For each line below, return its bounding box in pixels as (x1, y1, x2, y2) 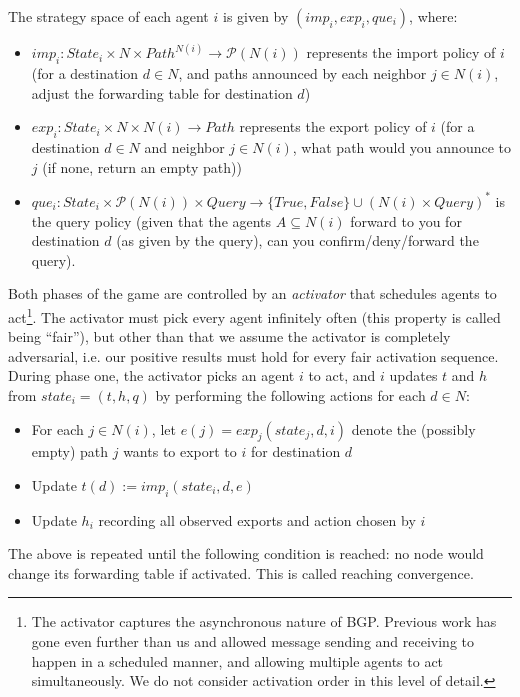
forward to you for (350, 210, 462, 231)
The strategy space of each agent (8, 6, 209, 26)
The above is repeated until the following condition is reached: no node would (8, 543, 484, 564)
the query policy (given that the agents (31, 210, 272, 231)
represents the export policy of (239, 116, 427, 137)
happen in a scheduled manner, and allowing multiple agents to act (31, 650, 444, 671)
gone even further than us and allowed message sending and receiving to (31, 631, 474, 652)
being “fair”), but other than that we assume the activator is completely (8, 326, 451, 347)
